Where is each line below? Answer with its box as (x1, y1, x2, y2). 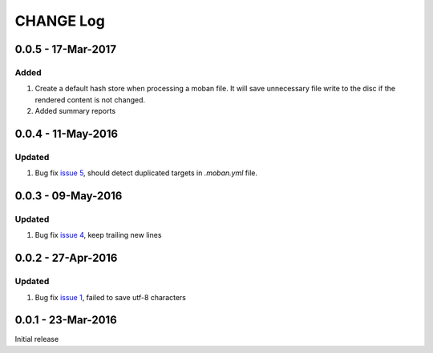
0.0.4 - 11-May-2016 (14, 126, 119, 140)
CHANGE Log (14, 12, 106, 30)
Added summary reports (34, 106, 116, 116)
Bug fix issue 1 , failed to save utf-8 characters (34, 292, 187, 302)
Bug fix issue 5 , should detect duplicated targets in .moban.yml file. (34, 168, 258, 178)
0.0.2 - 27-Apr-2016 (14, 251, 118, 265)
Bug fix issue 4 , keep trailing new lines (34, 231, 162, 240)
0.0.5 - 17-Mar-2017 (14, 42, 116, 56)
